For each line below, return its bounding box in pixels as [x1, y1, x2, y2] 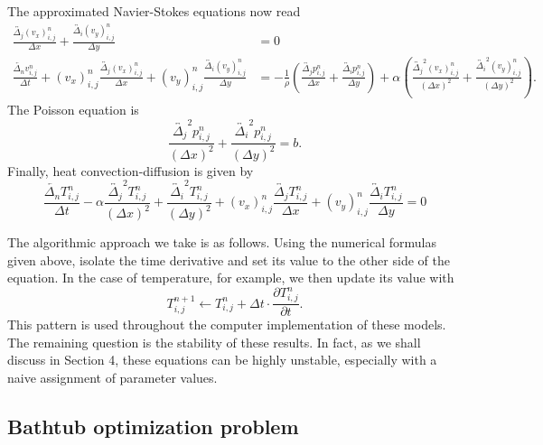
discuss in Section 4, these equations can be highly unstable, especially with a [7, 350, 437, 369]
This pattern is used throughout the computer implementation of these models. [7, 315, 446, 334]
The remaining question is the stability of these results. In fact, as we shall [7, 332, 421, 351]
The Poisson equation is [7, 100, 139, 119]
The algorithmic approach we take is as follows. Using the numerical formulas [7, 233, 436, 252]
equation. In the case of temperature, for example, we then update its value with [7, 268, 454, 287]
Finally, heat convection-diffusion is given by [7, 161, 254, 180]
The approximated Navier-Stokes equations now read [7, 2, 301, 20]
